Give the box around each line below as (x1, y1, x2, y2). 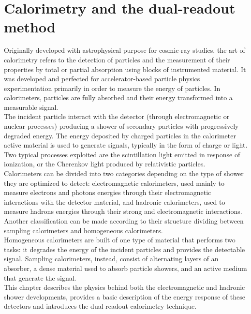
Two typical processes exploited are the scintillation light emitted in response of (4, 149, 240, 159)
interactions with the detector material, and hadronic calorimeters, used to (4, 196, 225, 207)
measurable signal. (4, 102, 59, 112)
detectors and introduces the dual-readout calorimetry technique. (4, 301, 197, 311)
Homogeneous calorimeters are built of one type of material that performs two (4, 235, 236, 245)
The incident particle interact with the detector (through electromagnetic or (4, 111, 230, 121)
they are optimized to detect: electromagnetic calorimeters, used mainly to (4, 178, 225, 188)
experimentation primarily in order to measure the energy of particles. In (4, 83, 221, 93)
